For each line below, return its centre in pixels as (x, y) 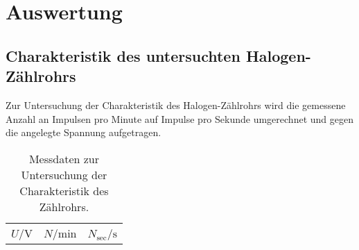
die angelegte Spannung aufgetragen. (84, 132)
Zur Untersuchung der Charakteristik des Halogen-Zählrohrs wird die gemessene (176, 105)
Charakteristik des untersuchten (123, 55)
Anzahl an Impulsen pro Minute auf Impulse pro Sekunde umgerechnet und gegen (179, 118)
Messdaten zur (64, 158)
